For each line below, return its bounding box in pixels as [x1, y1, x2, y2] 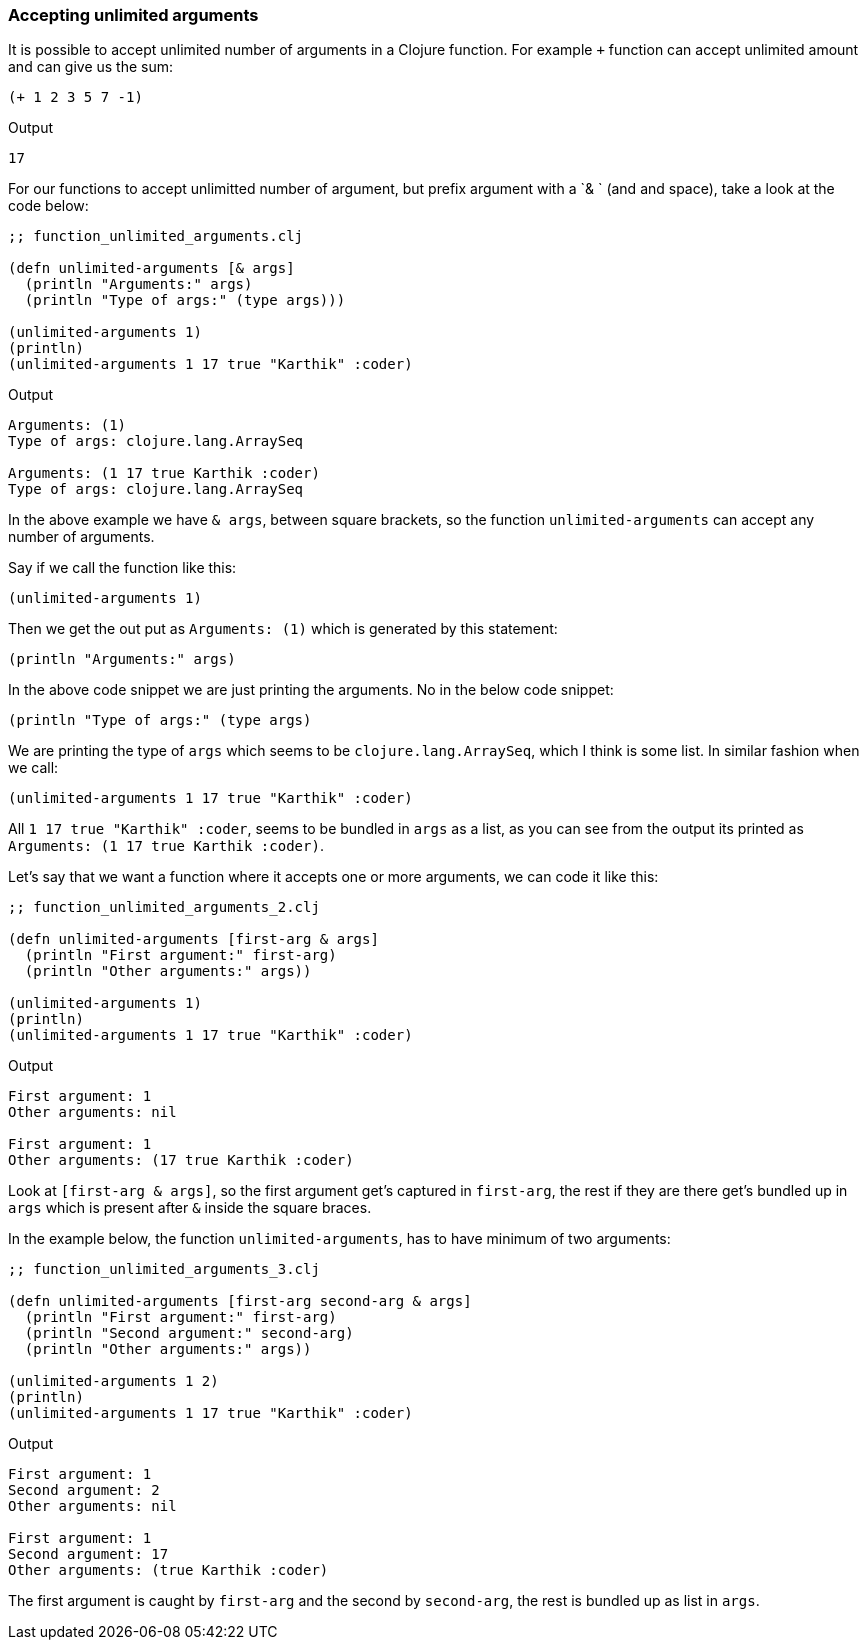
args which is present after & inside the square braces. [8, 1199, 372, 1217]
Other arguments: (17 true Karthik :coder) [8, 1152, 354, 1169]
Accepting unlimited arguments [8, 5, 259, 25]
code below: [8, 197, 89, 215]
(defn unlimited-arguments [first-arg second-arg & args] [8, 1293, 472, 1310]
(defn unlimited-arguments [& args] [8, 260, 295, 277]
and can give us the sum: [8, 58, 174, 76]
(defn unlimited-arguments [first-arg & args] [8, 931, 379, 948]
